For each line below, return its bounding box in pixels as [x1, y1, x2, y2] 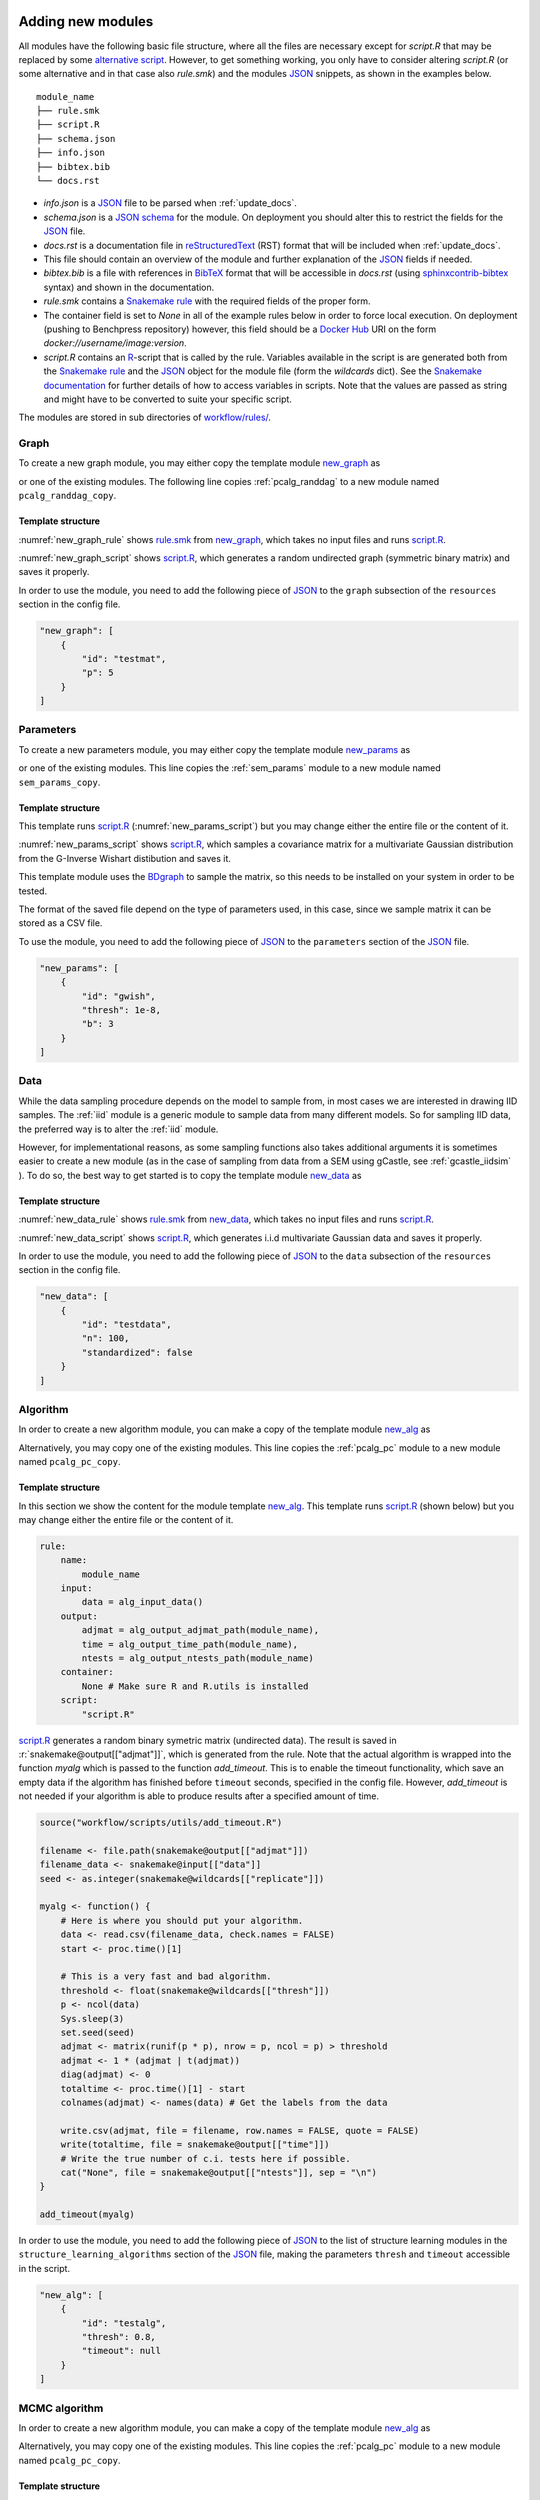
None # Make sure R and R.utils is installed [81, 1680, 309, 1692]
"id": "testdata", [81, 1319, 172, 1330]
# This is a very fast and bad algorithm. [60, 1971, 272, 1982]
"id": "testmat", [81, 653, 167, 664]
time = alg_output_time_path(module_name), [81, 1638, 299, 1650]
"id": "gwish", [81, 990, 157, 1002]
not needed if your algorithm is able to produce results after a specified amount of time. [18, 1790, 380, 1802]
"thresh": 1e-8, [81, 1004, 162, 1015]
